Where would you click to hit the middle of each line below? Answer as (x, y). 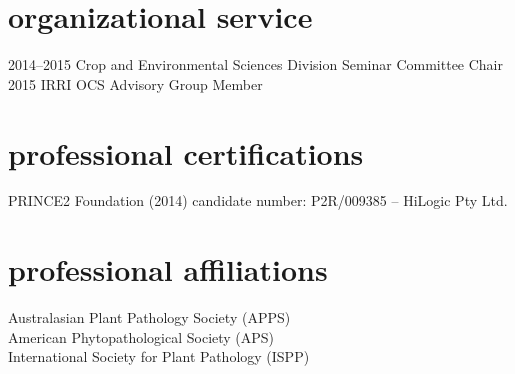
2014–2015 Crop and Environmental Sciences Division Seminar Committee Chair (255, 64)
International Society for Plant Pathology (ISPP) (159, 356)
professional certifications (186, 152)
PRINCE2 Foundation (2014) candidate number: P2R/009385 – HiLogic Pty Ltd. (258, 200)
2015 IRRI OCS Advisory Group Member (135, 83)
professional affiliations (168, 269)
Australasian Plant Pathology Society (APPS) (149, 317)
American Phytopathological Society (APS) (141, 336)
